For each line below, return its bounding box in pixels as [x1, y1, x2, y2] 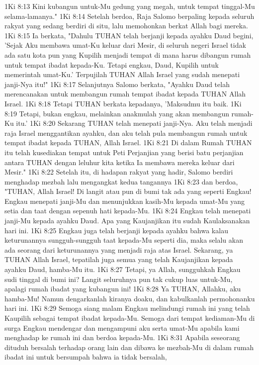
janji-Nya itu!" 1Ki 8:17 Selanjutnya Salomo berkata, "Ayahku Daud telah [4, 79, 230, 89]
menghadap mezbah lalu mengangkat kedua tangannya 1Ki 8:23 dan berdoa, [4, 176, 238, 186]
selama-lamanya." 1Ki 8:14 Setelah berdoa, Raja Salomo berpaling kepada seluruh [4, 10, 255, 21]
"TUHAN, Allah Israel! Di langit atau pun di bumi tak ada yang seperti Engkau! [4, 186, 252, 196]
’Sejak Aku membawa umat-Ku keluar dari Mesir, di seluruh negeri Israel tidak [4, 40, 246, 50]
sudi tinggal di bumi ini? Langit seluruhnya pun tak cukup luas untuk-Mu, [4, 274, 233, 284]
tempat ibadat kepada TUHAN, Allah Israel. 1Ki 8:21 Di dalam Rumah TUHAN [4, 137, 252, 148]
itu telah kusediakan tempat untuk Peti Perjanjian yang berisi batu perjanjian [4, 147, 244, 157]
